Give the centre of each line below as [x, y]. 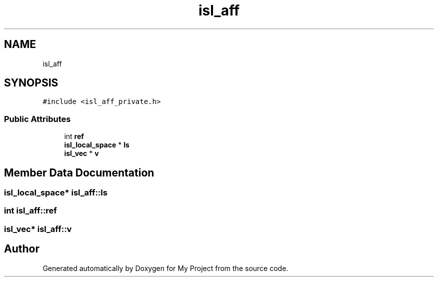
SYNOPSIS [31, 83]
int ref [74, 136]
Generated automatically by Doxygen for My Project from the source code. [165, 268]
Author [22, 249]
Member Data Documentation [79, 172]
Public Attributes [37, 119]
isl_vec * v [81, 153]
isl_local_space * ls [97, 145]
